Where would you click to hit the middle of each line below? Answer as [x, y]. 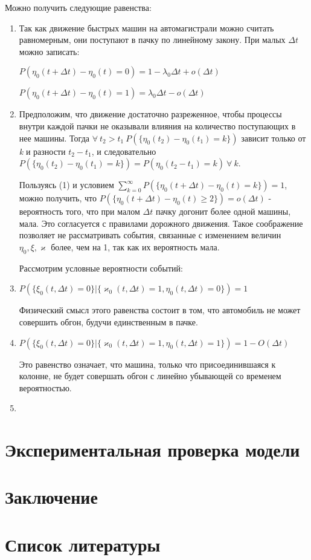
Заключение [51, 497]
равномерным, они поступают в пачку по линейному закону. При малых [152, 40]
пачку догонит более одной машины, [223, 211]
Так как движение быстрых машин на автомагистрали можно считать [146, 28]
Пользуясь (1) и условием [66, 185]
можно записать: [49, 51]
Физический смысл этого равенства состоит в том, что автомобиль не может [160, 310]
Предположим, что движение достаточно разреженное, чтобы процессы [150, 114]
